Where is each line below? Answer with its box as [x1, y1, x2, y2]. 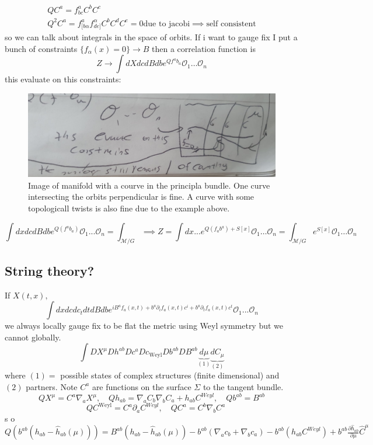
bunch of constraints [5, 42, 78, 54]
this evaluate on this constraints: [5, 73, 121, 85]
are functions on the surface [92, 380, 191, 392]
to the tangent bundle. [203, 380, 284, 392]
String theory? [5, 261, 95, 279]
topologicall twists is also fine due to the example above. [28, 202, 230, 214]
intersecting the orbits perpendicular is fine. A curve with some [28, 190, 255, 203]
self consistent [206, 19, 256, 28]
